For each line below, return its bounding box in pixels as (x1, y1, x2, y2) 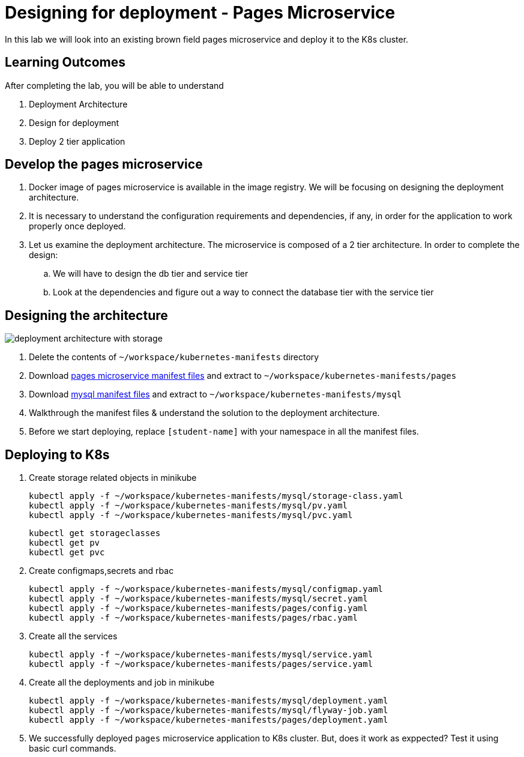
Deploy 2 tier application (29, 136, 125, 146)
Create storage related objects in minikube (29, 472, 197, 483)
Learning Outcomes (5, 55, 125, 70)
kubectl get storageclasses (29, 528, 161, 538)
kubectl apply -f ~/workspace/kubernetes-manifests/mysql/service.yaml (29, 650, 373, 660)
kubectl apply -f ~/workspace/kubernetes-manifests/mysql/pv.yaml (29, 501, 348, 511)
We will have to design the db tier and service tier (53, 268, 248, 279)
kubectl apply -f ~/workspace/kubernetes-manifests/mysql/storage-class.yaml (29, 491, 403, 501)
